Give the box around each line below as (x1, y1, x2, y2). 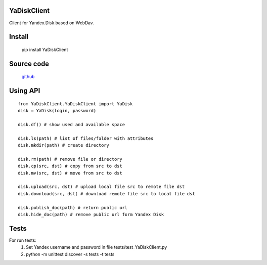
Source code (9, 59, 49, 68)
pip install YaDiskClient (21, 46, 68, 52)
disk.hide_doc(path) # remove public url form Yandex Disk (18, 212, 164, 217)
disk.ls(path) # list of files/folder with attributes (18, 135, 154, 141)
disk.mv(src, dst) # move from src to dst (18, 170, 123, 176)
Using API (9, 87, 41, 95)
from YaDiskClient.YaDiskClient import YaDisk (18, 101, 133, 106)
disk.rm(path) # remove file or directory (18, 156, 123, 162)
